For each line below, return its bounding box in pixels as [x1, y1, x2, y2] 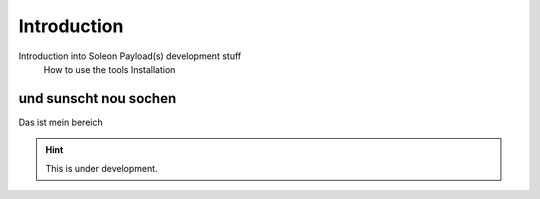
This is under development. [45, 162, 159, 174]
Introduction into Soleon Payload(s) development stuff [18, 50, 242, 62]
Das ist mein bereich [18, 116, 104, 128]
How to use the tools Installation [43, 63, 176, 75]
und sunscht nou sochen [18, 90, 177, 107]
